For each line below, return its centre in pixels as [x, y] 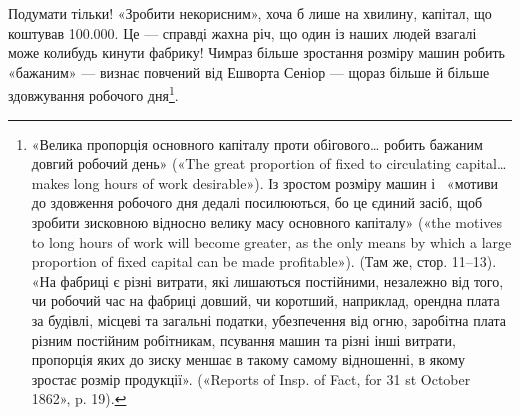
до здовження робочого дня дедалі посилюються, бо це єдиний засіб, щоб [257, 202]
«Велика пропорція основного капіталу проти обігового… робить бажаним [257, 143]
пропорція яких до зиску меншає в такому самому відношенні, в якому [248, 359]
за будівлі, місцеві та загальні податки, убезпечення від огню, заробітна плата [269, 319]
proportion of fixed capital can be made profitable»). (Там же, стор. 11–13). [264, 261]
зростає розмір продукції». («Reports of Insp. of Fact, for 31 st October [251, 378]
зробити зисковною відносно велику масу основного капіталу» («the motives [267, 222]
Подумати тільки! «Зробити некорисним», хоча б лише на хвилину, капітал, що [250, 13]
